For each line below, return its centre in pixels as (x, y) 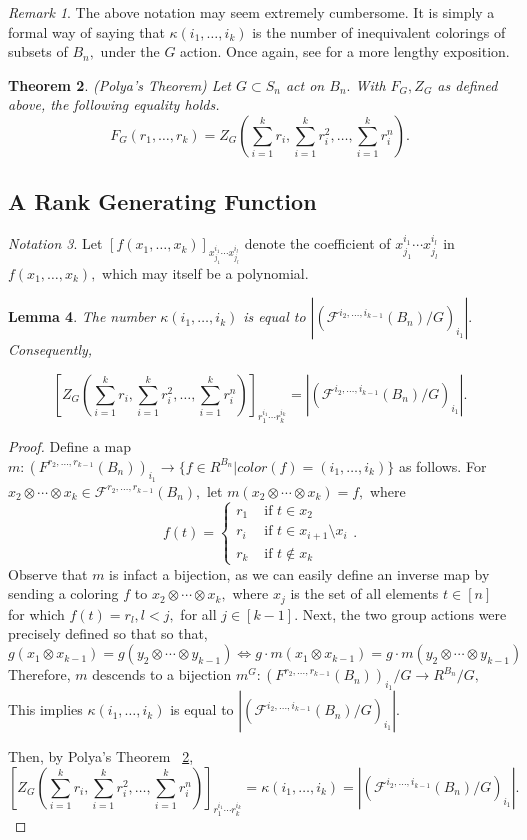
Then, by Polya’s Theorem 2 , (101, 756)
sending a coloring (63, 593)
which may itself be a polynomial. (205, 272)
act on (305, 84)
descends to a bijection (162, 674)
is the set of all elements (364, 593)
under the (130, 51)
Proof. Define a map (70, 445)
